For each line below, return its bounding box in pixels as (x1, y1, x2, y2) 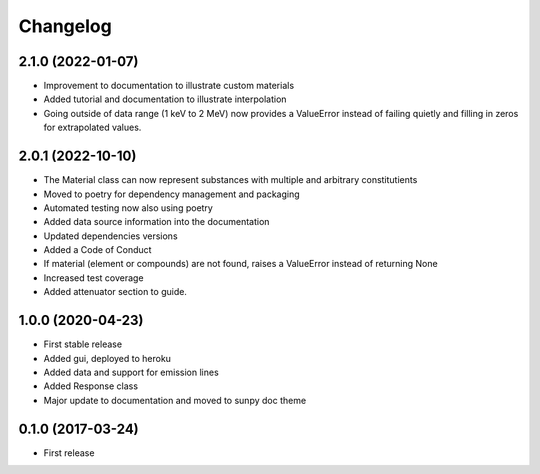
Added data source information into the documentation (43, 216, 270, 228)
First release (43, 446, 95, 459)
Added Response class (43, 380, 139, 392)
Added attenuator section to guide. (43, 286, 187, 298)
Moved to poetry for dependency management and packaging (43, 188, 300, 200)
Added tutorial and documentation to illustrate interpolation (43, 93, 287, 105)
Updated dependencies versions (43, 230, 179, 242)
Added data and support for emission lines (43, 366, 219, 378)
